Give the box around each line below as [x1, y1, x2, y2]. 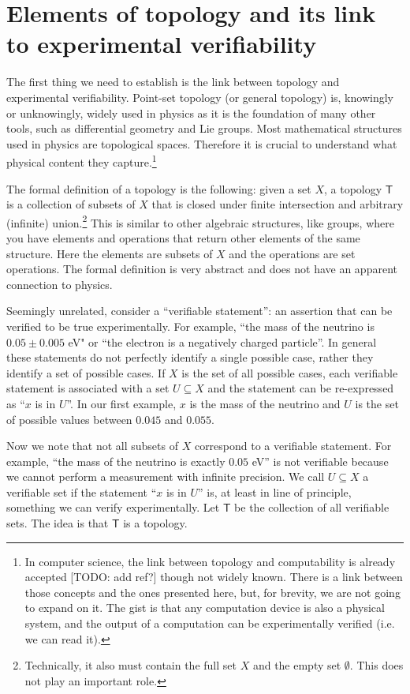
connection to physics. [6, 276, 113, 292]
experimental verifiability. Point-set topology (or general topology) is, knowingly [6, 88, 393, 105]
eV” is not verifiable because [252, 452, 389, 469]
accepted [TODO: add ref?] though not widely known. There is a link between [24, 568, 403, 585]
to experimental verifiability [6, 28, 317, 60]
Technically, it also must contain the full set [24, 657, 237, 673]
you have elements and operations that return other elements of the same [6, 229, 360, 246]
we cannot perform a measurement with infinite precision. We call [6, 468, 325, 485]
